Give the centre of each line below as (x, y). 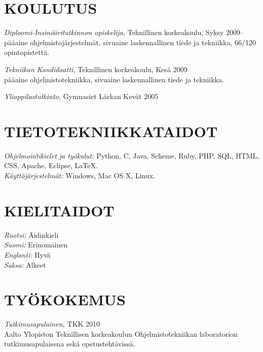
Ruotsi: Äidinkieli (31, 234)
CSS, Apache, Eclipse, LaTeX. (51, 165)
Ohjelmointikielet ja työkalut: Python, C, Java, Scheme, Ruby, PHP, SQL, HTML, (132, 155)
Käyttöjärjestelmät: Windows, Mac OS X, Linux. (80, 175)
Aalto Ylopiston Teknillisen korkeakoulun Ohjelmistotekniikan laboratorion (121, 333)
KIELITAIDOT (59, 210)
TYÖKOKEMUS (65, 299)
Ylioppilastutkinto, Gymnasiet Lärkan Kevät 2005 (81, 96)
